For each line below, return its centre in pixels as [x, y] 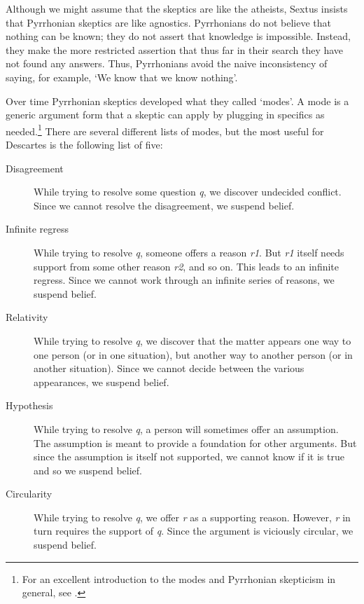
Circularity [29, 494]
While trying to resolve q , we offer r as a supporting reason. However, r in [192, 517]
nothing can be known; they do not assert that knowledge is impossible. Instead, [178, 36]
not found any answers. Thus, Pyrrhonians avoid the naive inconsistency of [167, 63]
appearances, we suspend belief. [101, 382]
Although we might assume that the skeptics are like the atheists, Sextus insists [177, 8]
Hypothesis [29, 405]
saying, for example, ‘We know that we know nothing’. [122, 77]
